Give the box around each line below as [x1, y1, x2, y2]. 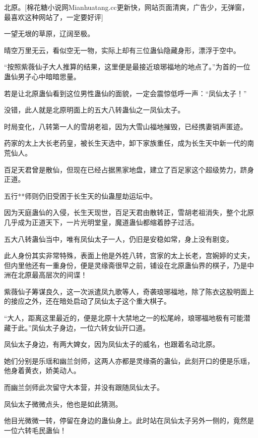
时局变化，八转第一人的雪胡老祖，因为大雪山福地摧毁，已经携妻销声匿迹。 [4, 121, 247, 131]
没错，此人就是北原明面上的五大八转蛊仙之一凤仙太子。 [4, 105, 185, 115]
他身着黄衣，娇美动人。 [4, 365, 80, 376]
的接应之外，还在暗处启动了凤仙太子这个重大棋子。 [4, 296, 171, 306]
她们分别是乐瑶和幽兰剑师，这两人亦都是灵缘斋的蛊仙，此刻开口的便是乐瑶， [4, 355, 254, 366]
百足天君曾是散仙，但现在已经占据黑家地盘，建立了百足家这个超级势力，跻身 [4, 164, 254, 174]
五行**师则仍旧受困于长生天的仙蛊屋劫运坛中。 [4, 190, 157, 201]
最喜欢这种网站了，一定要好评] [4, 11, 103, 22]
